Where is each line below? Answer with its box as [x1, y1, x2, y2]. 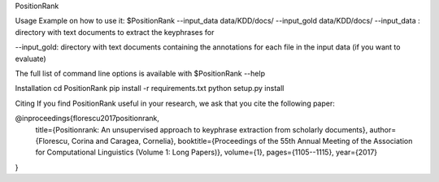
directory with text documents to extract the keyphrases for [15, 27, 215, 37]
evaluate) [15, 54, 46, 63]
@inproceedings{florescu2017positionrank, [15, 114, 160, 123]
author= [369, 124, 397, 134]
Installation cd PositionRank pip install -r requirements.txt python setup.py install [15, 84, 285, 93]
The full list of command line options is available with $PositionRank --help [15, 68, 266, 78]
